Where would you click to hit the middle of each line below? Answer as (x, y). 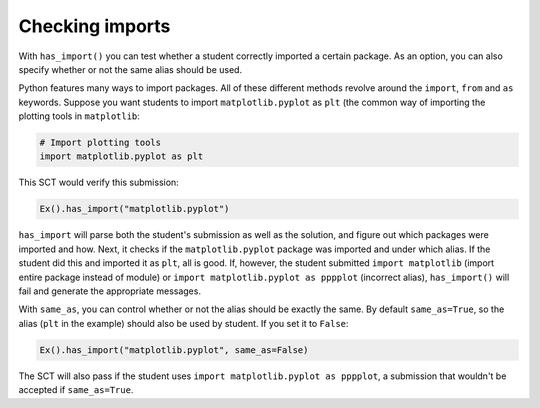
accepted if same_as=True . (76, 390)
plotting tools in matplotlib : (79, 116)
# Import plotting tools (100, 143)
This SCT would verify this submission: (98, 182)
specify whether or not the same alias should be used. (130, 69)
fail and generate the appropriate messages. (110, 291)
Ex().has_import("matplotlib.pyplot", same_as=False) (174, 349)
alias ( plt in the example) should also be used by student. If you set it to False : (183, 323)
